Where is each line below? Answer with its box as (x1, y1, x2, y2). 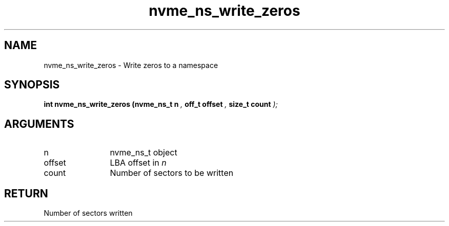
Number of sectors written (44, 209, 133, 218)
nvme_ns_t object (110, 147, 177, 158)
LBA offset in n (110, 157, 167, 168)
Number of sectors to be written (110, 168, 234, 178)
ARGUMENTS (4, 117, 74, 130)
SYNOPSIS (4, 78, 60, 92)
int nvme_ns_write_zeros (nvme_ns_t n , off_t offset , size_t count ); (44, 100, 278, 109)
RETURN (4, 187, 48, 200)
